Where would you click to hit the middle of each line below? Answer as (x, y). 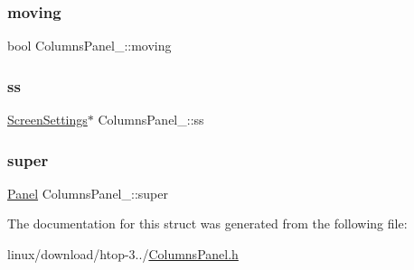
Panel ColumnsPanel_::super (88, 193)
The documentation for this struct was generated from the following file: (207, 223)
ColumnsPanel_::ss (151, 120)
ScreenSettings (47, 120)
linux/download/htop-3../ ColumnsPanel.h (123, 254)
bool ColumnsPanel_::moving (89, 46)
